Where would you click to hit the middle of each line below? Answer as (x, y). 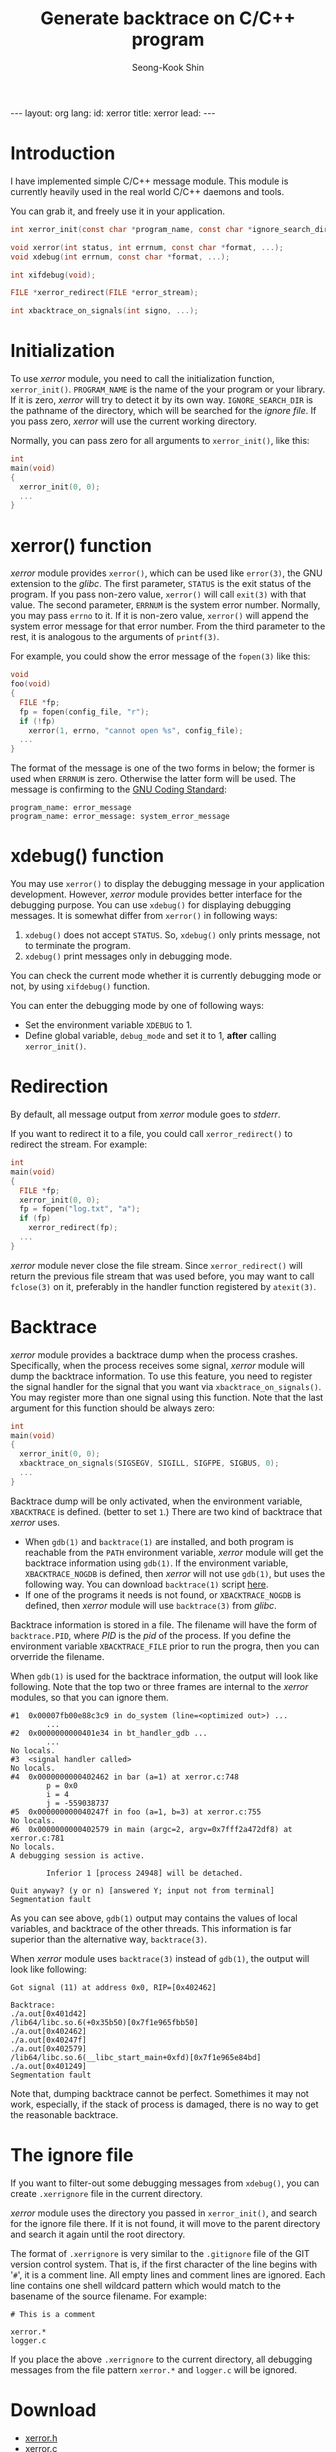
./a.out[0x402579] (48, 2048)
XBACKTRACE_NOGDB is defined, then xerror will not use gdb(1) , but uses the (175, 1573)
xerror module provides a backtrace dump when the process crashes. (154, 1354)
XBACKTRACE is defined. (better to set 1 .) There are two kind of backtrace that (166, 1511)
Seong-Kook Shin (168, 67)
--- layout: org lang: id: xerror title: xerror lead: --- (113, 113)
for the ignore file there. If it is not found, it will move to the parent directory (165, 2223)
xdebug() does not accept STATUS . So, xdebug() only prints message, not (172, 935)
